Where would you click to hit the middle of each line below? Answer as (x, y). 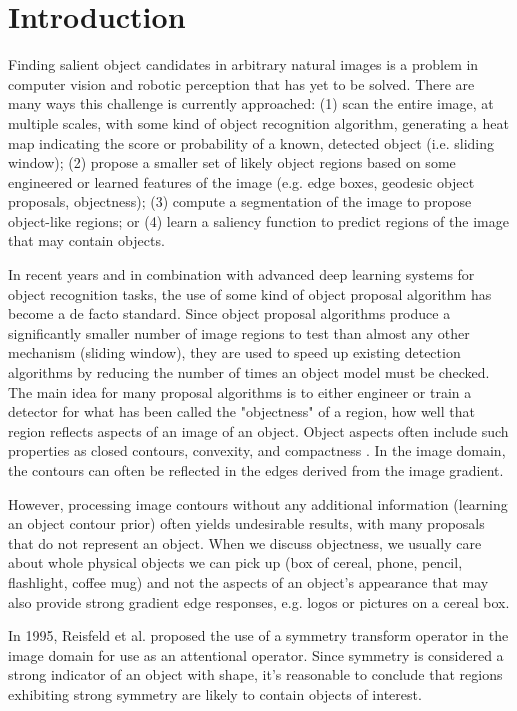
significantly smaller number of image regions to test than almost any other (239, 332)
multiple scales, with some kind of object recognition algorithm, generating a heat (258, 122)
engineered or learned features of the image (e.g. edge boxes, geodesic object (241, 181)
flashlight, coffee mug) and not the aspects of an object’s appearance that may (248, 581)
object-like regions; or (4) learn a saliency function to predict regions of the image (258, 220)
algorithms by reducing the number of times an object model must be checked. (249, 372)
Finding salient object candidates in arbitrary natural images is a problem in (243, 64)
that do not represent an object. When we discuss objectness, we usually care (245, 542)
